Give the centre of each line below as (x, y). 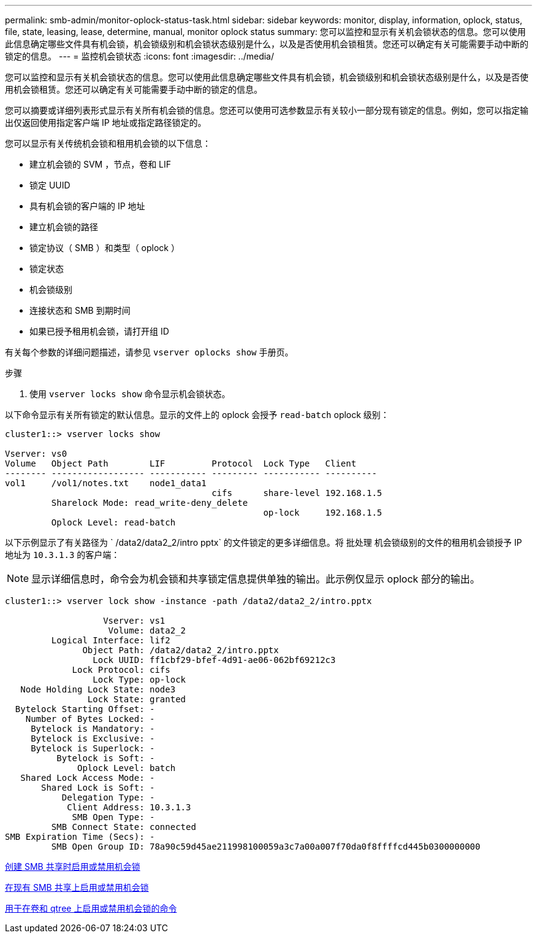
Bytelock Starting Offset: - (85, 709)
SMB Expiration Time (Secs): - (80, 837)
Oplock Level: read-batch (113, 522)
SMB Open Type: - (113, 817)
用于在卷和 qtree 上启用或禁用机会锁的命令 (91, 908)
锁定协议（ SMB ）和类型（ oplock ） (105, 248)
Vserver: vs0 (36, 454)
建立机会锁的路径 (64, 227)
